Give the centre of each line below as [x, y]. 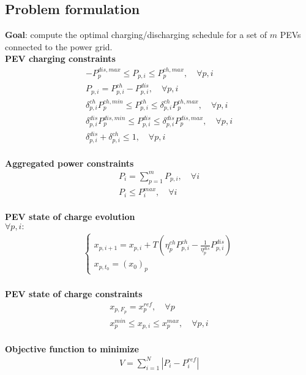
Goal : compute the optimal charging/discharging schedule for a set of [136, 35]
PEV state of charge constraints [74, 294]
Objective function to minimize [72, 348]
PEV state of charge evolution [70, 217]
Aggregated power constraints [69, 163]
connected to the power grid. [59, 46]
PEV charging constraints [60, 59]
